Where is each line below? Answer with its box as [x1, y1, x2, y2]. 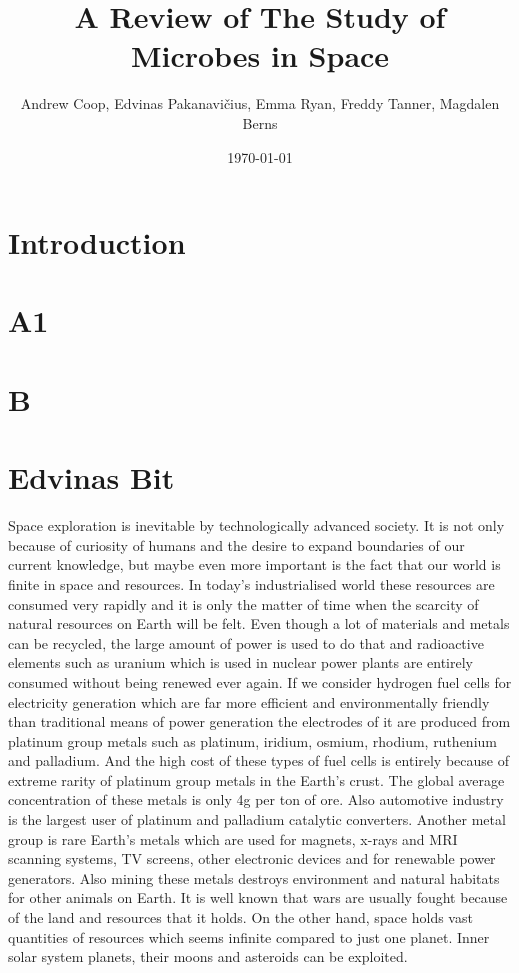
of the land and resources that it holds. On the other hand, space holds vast [8, 907, 473, 928]
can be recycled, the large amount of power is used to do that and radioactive [8, 632, 484, 653]
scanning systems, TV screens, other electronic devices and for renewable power [8, 848, 496, 869]
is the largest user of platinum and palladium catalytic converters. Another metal [8, 809, 506, 830]
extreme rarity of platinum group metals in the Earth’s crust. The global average [8, 769, 505, 790]
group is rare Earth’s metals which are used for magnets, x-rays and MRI [8, 828, 458, 849]
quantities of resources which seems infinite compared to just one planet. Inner [8, 926, 490, 947]
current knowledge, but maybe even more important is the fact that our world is [8, 554, 501, 575]
